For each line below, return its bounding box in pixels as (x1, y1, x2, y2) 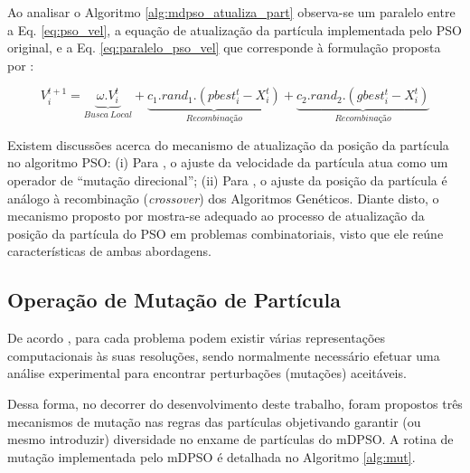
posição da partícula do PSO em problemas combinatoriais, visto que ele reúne (7, 223, 444, 242)
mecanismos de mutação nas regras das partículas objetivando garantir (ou (7, 412, 421, 430)
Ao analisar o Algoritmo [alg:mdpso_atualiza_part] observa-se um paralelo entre (7, 3, 456, 21)
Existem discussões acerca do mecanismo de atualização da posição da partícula (7, 135, 449, 154)
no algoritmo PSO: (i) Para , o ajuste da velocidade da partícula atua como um (7, 153, 448, 172)
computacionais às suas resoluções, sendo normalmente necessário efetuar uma (7, 345, 440, 364)
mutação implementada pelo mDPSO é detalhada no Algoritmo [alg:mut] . (7, 447, 416, 466)
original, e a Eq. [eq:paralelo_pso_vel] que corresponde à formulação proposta (7, 38, 441, 57)
